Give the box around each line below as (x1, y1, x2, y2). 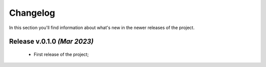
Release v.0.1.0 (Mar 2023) (9, 37, 94, 46)
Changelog (9, 7, 55, 18)
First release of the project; (33, 51, 89, 57)
